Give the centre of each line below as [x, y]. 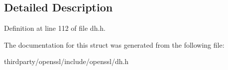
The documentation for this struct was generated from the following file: [114, 44]
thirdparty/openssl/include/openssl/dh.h [66, 61]
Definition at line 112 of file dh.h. [55, 28]
